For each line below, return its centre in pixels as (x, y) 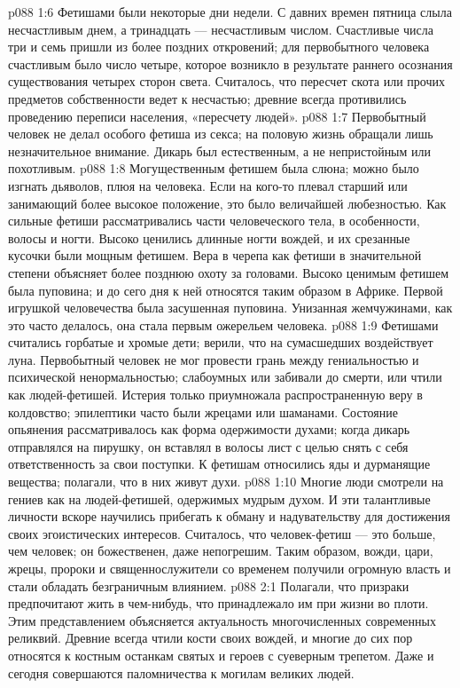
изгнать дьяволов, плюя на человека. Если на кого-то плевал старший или (208, 185)
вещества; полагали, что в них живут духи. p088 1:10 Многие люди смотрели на (226, 482)
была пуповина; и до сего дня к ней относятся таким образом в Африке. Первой (226, 290)
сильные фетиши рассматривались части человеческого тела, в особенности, (214, 221)
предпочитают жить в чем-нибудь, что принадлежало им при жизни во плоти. (218, 603)
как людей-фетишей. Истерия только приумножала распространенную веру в (215, 395)
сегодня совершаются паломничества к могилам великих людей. (181, 672)
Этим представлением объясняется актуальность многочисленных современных (222, 620)
